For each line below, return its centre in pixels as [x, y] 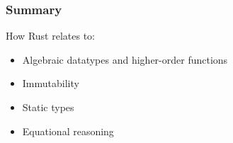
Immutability [51, 83]
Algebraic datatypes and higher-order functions [125, 59]
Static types [48, 107]
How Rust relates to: [50, 36]
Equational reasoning [68, 131]
